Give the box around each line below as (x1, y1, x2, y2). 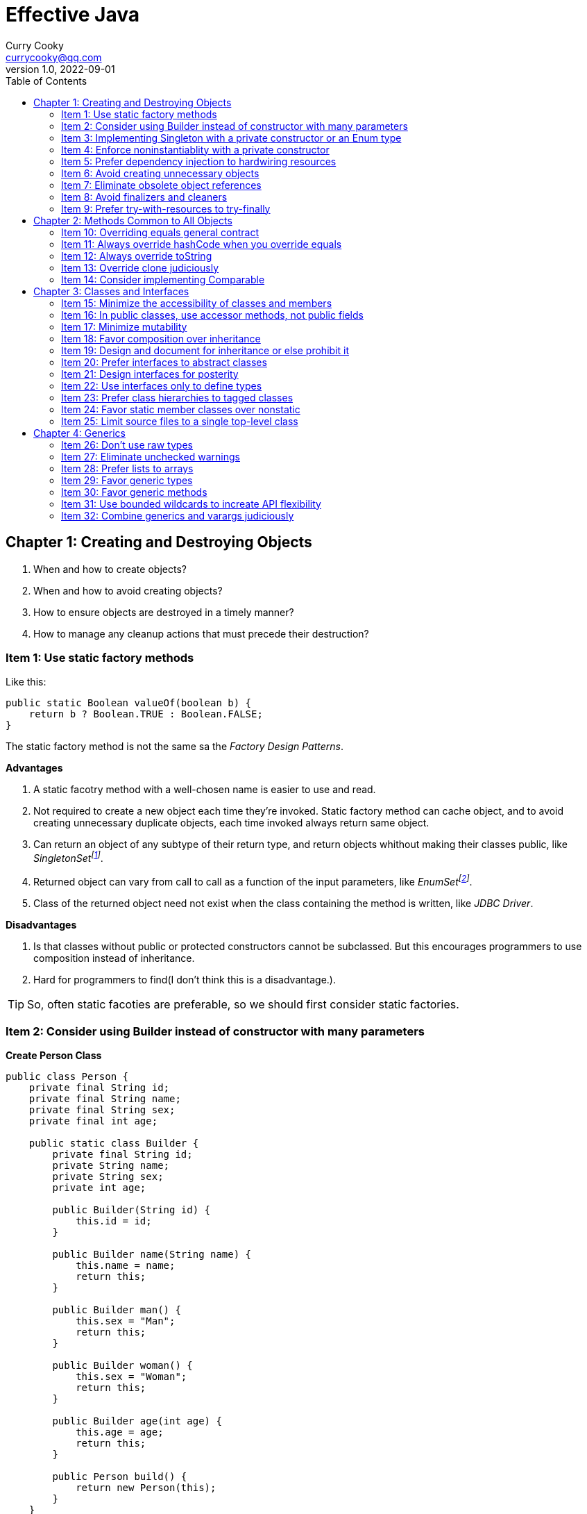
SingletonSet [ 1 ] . (33, 850, 103, 864)
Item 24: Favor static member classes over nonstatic (61, 403, 300, 415)
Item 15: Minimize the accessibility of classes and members (61, 297, 332, 309)
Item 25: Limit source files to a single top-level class (61, 415, 298, 427)
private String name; (52, 1160, 170, 1172)
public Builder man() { (52, 1304, 181, 1316)
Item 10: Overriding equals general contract (61, 226, 259, 238)
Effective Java (6, 3, 140, 26)
